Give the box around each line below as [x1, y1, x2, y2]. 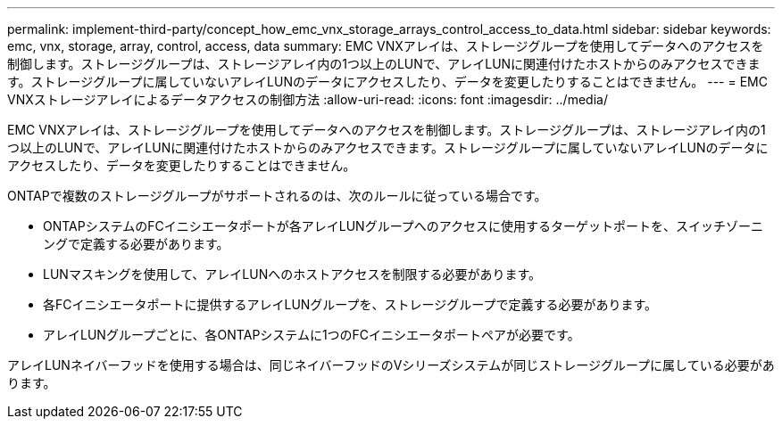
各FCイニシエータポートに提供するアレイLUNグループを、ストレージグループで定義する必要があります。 [43, 297, 658, 312]
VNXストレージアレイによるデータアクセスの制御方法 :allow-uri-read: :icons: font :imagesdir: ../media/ [7, 92, 608, 107]
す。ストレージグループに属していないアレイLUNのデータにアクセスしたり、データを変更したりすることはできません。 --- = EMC [7, 74, 768, 89]
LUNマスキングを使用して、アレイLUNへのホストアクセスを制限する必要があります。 [43, 266, 542, 282]
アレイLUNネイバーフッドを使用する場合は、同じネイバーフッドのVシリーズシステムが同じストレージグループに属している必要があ [7, 357, 775, 373]
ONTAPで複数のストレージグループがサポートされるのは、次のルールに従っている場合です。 [7, 188, 547, 203]
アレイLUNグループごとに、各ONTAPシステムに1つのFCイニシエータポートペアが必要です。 [43, 327, 580, 342]
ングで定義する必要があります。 [43, 236, 229, 251]
